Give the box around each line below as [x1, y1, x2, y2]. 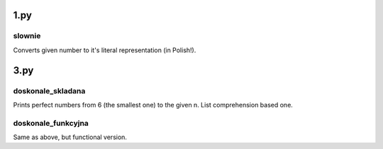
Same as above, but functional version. [13, 133, 128, 141]
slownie [13, 31, 41, 41]
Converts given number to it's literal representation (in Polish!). [13, 46, 196, 54]
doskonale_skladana [13, 85, 86, 95]
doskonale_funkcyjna [13, 118, 89, 128]
